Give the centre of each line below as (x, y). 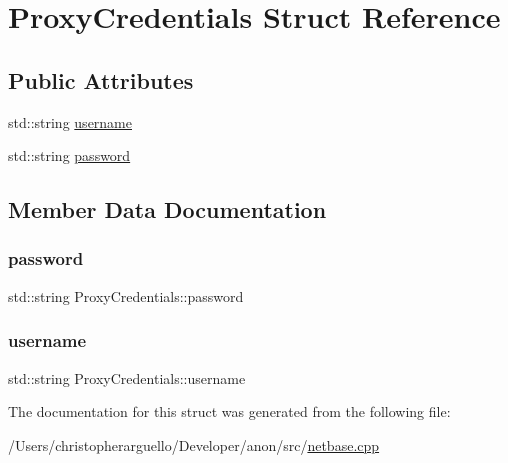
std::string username (70, 121)
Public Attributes (101, 79)
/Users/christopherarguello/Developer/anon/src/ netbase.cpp (194, 444)
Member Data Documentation (167, 209)
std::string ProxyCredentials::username (127, 377)
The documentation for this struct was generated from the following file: (229, 411)
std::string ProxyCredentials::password (126, 295)
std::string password (69, 155)
